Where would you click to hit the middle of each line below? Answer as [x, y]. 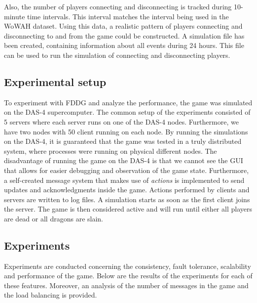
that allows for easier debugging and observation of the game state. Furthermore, [127, 170]
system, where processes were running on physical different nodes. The [110, 151]
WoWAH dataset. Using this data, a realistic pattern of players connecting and [123, 26]
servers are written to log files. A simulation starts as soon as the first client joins [127, 199]
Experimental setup [55, 81]
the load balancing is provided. [51, 295]
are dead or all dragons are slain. [54, 218]
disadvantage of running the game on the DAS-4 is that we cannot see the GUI [124, 160]
